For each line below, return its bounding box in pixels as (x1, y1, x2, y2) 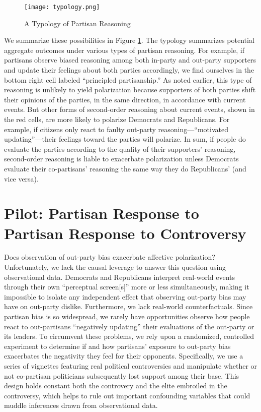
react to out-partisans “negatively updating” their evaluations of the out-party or (4, 321, 254, 331)
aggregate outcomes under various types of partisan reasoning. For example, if (4, 44, 244, 55)
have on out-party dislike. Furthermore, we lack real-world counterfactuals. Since (4, 301, 253, 312)
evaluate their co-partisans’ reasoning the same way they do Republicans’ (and (4, 163, 246, 173)
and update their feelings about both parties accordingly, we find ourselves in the (4, 65, 254, 75)
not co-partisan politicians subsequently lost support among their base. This (4, 370, 239, 381)
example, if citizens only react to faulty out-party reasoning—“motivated (4, 124, 228, 134)
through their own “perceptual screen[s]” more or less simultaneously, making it (4, 281, 249, 292)
